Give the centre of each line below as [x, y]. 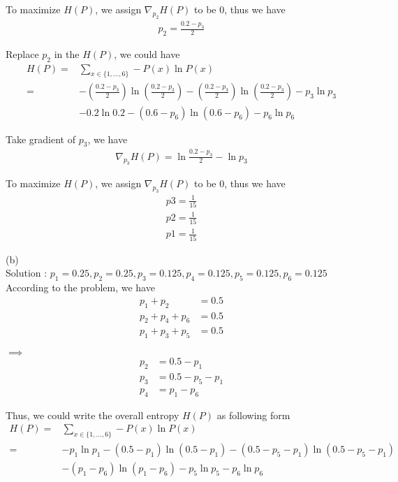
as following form [253, 415]
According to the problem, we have [80, 287]
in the [67, 53]
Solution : [27, 273]
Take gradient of [40, 139]
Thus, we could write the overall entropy [93, 415]
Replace [22, 53]
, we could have [147, 53]
